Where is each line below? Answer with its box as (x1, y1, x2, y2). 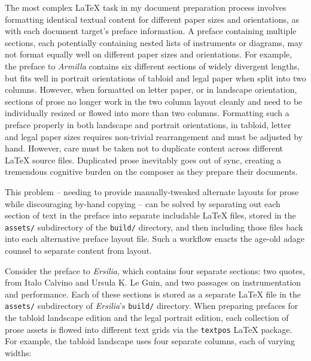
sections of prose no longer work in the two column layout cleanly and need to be (5, 95, 303, 107)
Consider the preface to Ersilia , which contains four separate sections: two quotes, (5, 264, 305, 277)
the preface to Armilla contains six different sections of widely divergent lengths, (5, 59, 300, 72)
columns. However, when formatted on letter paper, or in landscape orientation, (5, 83, 297, 96)
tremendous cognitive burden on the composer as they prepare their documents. (5, 165, 298, 178)
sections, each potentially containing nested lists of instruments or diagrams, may (5, 36, 303, 48)
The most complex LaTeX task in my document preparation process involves (5, 1, 286, 13)
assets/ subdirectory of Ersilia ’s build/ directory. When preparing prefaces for (5, 299, 298, 312)
